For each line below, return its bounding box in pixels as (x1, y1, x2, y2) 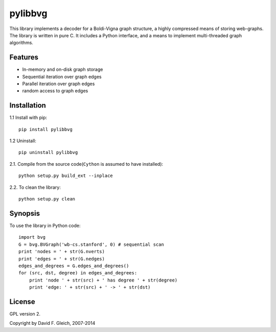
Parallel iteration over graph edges (22, 81, 95, 87)
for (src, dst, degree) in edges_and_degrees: (18, 270, 137, 276)
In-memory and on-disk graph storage (22, 66, 103, 72)
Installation (9, 101, 46, 110)
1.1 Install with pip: (9, 115, 48, 121)
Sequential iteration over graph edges (22, 73, 102, 80)
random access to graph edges (22, 88, 88, 94)
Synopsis (9, 209, 40, 218)
